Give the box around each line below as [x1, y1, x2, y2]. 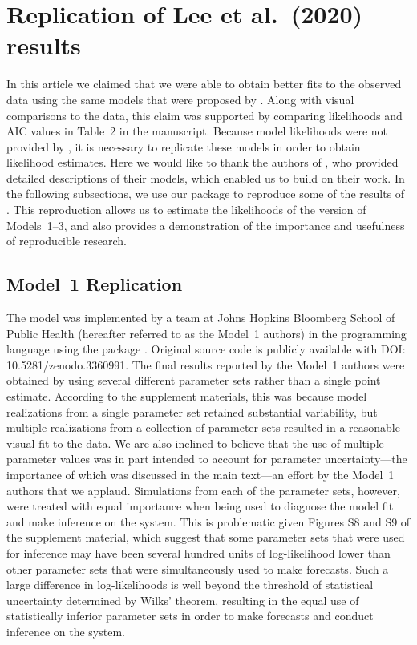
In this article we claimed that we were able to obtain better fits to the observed [6, 75, 402, 92]
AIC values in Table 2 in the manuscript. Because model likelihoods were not [6, 123, 387, 139]
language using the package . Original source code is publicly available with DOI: [6, 341, 406, 357]
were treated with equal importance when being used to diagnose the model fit [6, 498, 394, 514]
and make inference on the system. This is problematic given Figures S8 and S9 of [6, 513, 411, 530]
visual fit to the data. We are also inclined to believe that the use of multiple [6, 434, 384, 451]
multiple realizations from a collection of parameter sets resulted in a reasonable [6, 419, 400, 436]
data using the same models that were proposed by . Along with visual [6, 91, 354, 107]
